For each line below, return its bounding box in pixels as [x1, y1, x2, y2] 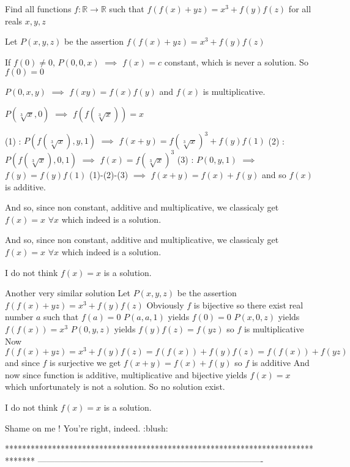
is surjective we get [50, 356, 121, 369]
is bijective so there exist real [193, 298, 303, 311]
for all [288, 2, 311, 15]
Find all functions [5, 2, 72, 15]
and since [5, 356, 40, 369]
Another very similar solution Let [5, 286, 131, 299]
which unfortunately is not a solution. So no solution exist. [5, 380, 225, 393]
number [5, 310, 34, 323]
